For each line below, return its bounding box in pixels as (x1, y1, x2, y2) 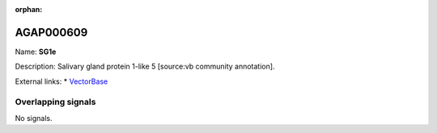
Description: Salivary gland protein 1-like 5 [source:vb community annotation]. (15, 61, 275, 72)
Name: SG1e (15, 47, 57, 56)
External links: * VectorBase (15, 77, 108, 86)
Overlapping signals (15, 97, 96, 108)
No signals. (15, 113, 53, 123)
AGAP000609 (15, 25, 88, 39)
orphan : (15, 5, 43, 14)
